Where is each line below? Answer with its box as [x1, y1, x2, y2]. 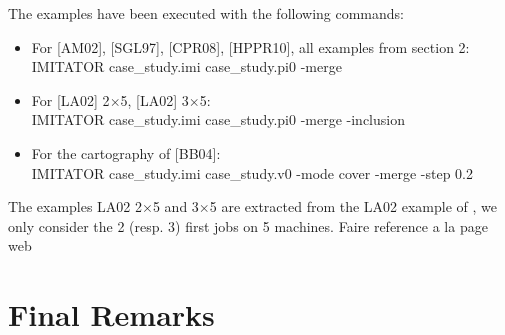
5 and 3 [152, 196, 199, 217]
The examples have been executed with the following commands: [8, 3, 405, 23]
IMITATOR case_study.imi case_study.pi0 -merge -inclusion [31, 109, 405, 130]
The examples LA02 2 [8, 196, 143, 217]
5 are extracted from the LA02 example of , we [209, 196, 498, 217]
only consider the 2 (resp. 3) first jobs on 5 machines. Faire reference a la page [8, 215, 488, 236]
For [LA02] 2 [31, 89, 110, 110]
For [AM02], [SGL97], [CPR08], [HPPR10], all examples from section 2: [31, 36, 470, 57]
